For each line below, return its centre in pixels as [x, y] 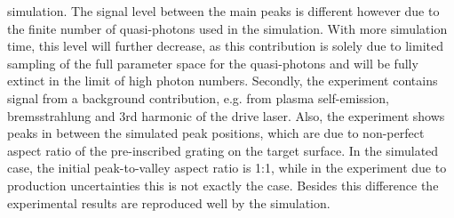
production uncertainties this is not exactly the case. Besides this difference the [223, 185]
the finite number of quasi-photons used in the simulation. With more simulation [227, 28]
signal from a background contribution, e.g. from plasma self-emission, [198, 97]
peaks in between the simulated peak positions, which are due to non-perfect [216, 133]
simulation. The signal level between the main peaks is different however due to [223, 11]
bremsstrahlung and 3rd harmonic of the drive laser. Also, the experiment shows [226, 115]
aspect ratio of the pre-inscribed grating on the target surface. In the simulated [223, 150]
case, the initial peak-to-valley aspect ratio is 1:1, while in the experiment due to [227, 168]
